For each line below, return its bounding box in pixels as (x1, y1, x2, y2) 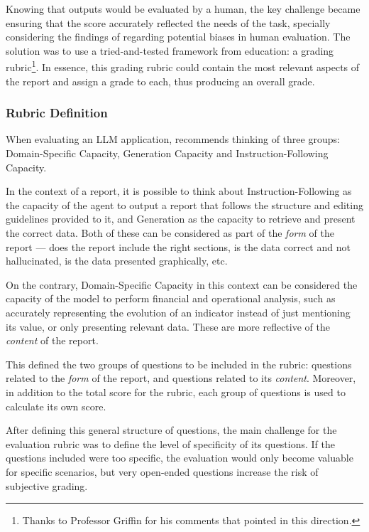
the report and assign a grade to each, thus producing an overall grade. (6, 73, 315, 88)
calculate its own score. (6, 398, 106, 413)
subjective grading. (6, 478, 88, 493)
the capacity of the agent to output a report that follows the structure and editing (6, 197, 363, 212)
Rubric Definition (6, 104, 108, 122)
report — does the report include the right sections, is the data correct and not (6, 239, 351, 254)
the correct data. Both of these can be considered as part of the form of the (6, 225, 334, 240)
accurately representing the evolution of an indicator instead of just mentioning (6, 304, 351, 319)
